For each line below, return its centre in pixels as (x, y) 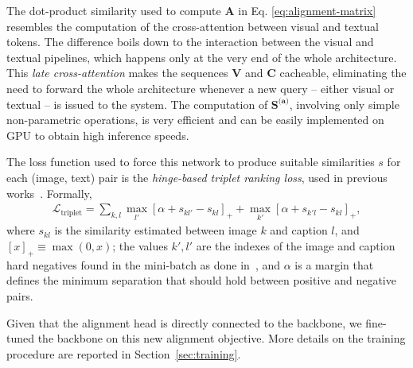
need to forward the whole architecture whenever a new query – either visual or (201, 88)
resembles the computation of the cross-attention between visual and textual (193, 26)
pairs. (20, 295)
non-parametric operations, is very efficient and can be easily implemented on (195, 120)
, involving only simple (344, 104)
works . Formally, (49, 193)
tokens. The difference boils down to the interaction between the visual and (190, 42)
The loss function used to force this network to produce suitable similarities (191, 162)
